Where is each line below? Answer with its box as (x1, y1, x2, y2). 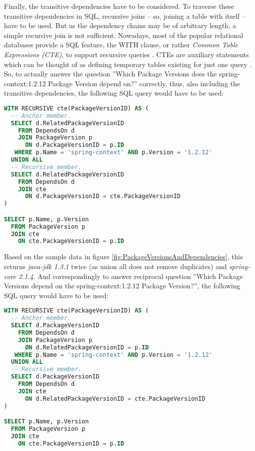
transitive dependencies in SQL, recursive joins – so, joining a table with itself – (4, 10, 246, 21)
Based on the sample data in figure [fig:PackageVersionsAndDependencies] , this (4, 251, 243, 262)
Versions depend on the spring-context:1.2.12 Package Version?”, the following (4, 280, 240, 291)
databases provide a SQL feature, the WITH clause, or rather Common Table (4, 39, 238, 50)
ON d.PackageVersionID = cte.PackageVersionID (25, 193, 181, 200)
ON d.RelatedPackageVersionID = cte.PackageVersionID (25, 395, 206, 402)
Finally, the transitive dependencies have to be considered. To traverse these (4, 1, 234, 11)
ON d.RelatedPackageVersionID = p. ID (25, 344, 149, 351)
